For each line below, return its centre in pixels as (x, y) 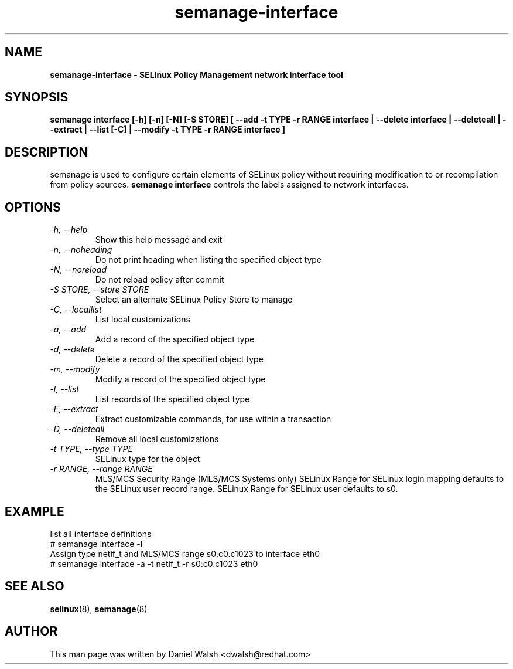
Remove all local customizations (157, 439)
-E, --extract (74, 409)
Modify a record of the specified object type (180, 379)
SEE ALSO (35, 586)
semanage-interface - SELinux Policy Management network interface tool (196, 74)
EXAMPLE (35, 511)
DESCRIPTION (47, 152)
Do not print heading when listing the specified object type (208, 260)
